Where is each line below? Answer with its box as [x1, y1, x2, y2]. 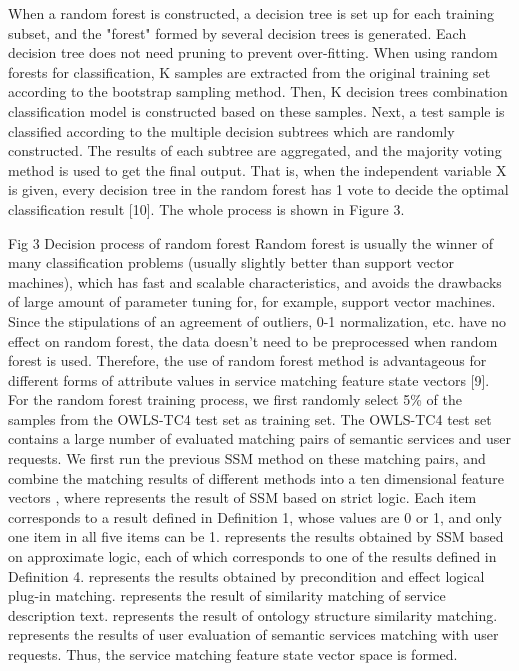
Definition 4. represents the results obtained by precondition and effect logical [8, 565, 485, 586]
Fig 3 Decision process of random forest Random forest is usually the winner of [8, 232, 494, 253]
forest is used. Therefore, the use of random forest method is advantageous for [8, 350, 487, 371]
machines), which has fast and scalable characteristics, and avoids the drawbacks [8, 271, 502, 292]
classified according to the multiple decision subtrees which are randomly [8, 120, 455, 141]
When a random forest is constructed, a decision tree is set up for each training [8, 3, 495, 23]
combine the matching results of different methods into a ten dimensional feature [8, 467, 504, 488]
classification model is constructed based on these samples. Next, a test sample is [8, 100, 505, 121]
